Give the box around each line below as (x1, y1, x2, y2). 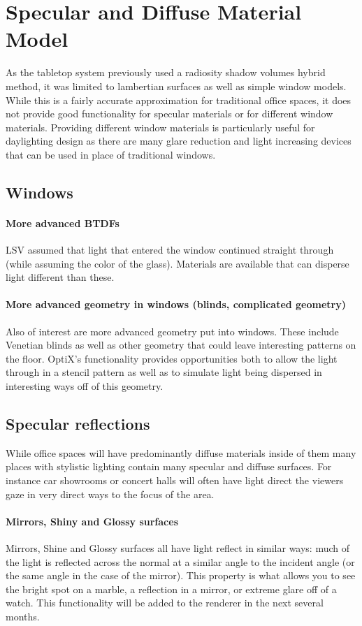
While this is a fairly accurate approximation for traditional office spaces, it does (6, 92, 352, 107)
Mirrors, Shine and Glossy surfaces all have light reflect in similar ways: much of (6, 540, 350, 555)
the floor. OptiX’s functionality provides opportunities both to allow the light (6, 351, 338, 365)
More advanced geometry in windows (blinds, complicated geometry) (6, 297, 346, 312)
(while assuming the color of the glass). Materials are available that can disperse (6, 256, 349, 270)
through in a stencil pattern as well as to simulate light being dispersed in (6, 365, 322, 379)
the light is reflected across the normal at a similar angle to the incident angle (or (6, 554, 355, 569)
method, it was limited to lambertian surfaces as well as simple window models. (6, 78, 347, 93)
